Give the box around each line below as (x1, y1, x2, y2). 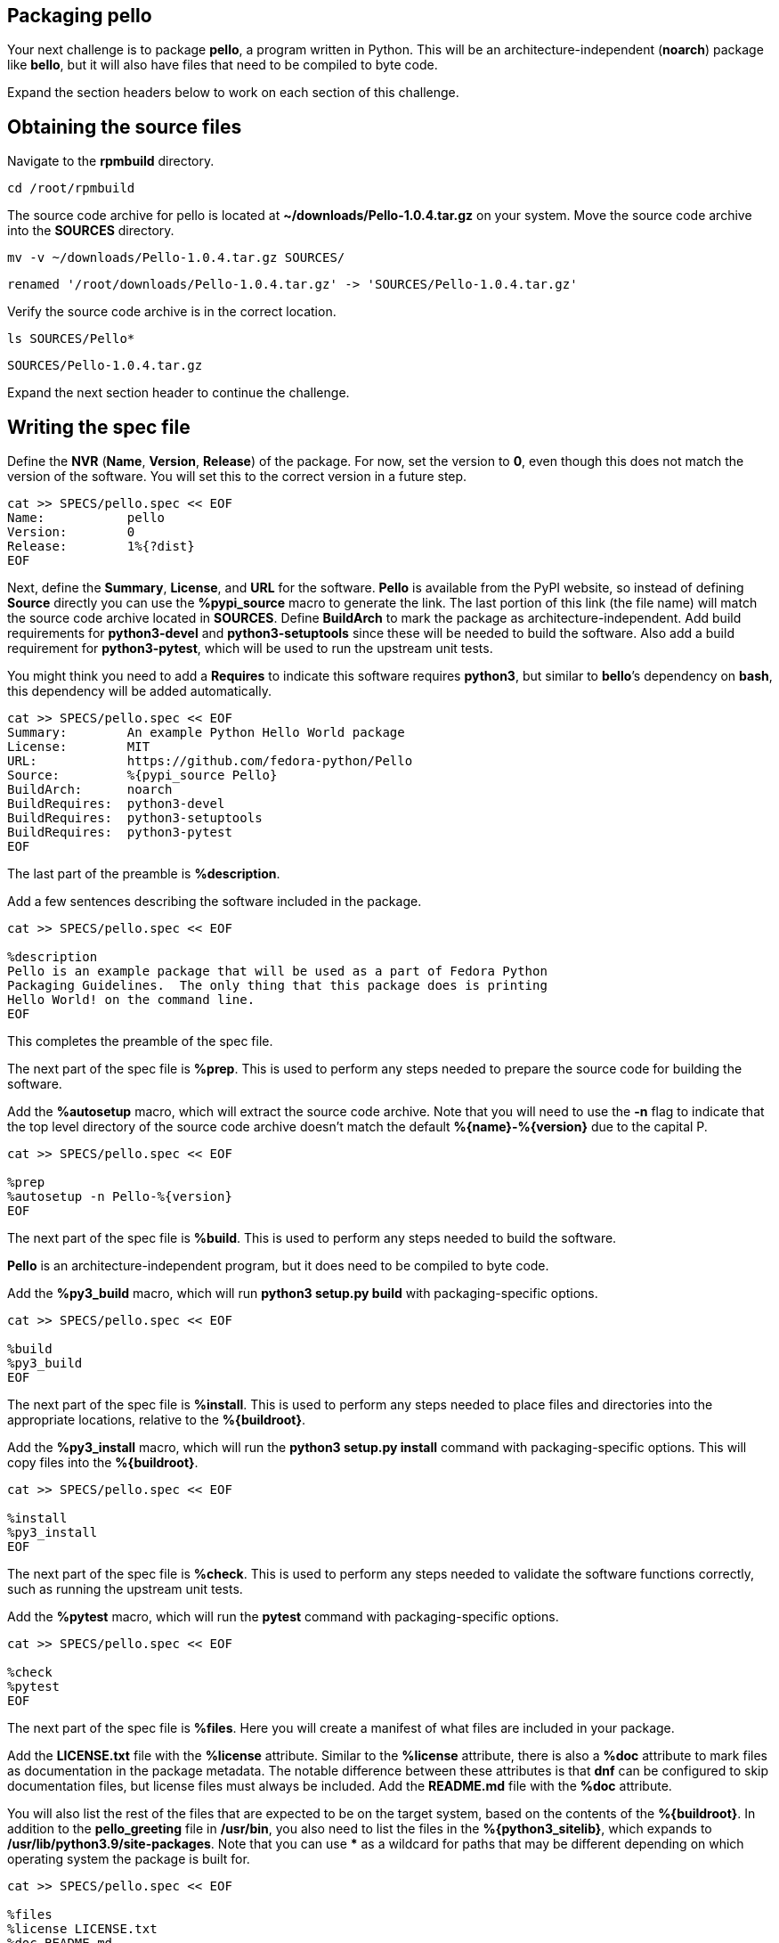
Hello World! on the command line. (7, 992, 256, 1008)
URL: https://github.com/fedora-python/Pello (7, 754, 413, 769)
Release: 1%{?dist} (7, 539, 195, 554)
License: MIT (7, 739, 150, 755)
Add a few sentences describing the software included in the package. (7, 894, 422, 910)
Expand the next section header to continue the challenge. (7, 385, 350, 401)
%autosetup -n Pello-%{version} (7, 1189, 232, 1204)
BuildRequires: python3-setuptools (7, 811, 263, 826)
